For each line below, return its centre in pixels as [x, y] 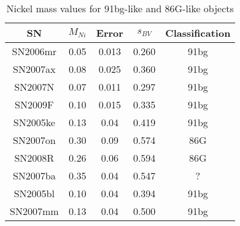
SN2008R [34, 158]
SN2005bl [34, 193]
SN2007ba [34, 175]
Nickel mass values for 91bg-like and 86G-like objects [120, 8]
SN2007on [34, 140]
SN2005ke [34, 122]
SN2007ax [34, 69]
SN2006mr [34, 51]
